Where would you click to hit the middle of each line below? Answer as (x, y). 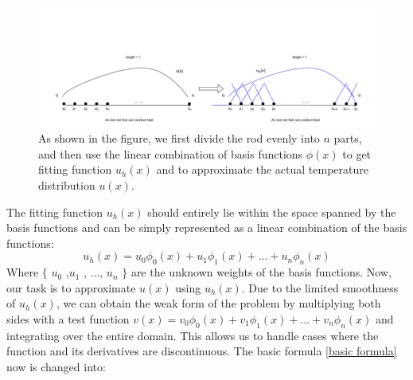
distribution (67, 184)
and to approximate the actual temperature (262, 169)
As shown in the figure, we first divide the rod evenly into (179, 138)
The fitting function (55, 212)
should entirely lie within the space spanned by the (272, 212)
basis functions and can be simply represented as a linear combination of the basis (207, 227)
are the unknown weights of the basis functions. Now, (261, 272)
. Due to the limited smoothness (320, 287)
